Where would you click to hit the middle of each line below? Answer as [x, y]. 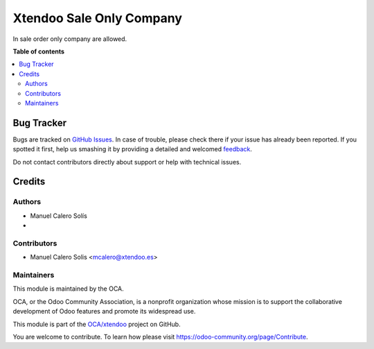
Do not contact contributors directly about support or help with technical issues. [127, 162]
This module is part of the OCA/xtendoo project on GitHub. [97, 324]
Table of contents [39, 51]
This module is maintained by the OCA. [68, 289]
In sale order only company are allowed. [70, 39]
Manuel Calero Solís [59, 216]
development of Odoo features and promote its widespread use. [104, 312]
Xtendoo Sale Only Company [98, 18]
